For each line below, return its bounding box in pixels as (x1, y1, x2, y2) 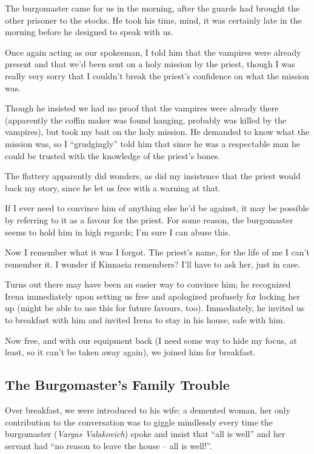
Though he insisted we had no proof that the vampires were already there (5, 102, 279, 114)
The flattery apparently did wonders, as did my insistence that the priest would (5, 169, 301, 182)
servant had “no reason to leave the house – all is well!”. (5, 439, 212, 452)
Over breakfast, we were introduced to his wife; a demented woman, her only (5, 404, 290, 416)
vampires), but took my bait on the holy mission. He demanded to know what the (5, 125, 310, 138)
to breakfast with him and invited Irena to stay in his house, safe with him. (5, 314, 286, 326)
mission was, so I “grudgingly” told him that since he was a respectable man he (5, 137, 301, 150)
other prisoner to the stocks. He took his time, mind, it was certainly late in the (5, 13, 302, 26)
